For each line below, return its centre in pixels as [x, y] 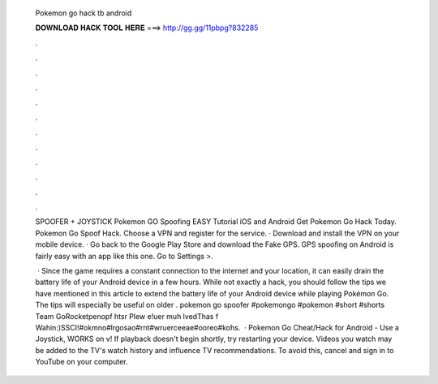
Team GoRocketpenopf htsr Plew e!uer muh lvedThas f [127, 316]
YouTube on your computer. [82, 362]
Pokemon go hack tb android [84, 13]
